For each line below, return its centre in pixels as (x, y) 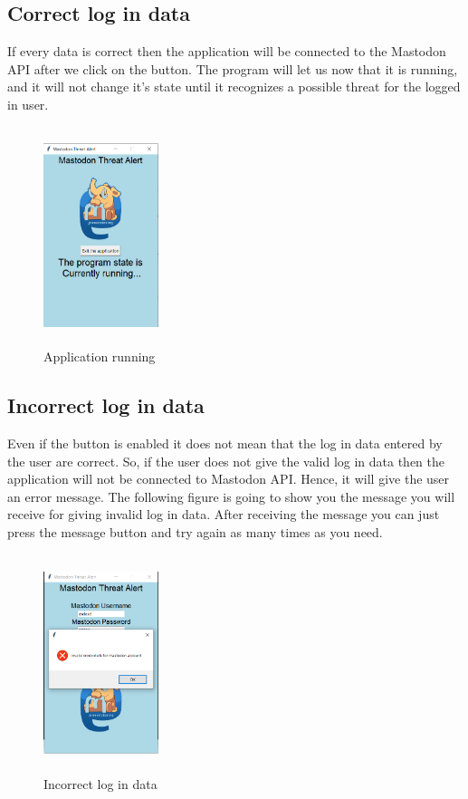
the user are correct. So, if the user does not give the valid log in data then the (226, 461)
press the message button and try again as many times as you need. (195, 531)
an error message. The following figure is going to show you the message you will (231, 496)
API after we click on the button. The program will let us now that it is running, (233, 68)
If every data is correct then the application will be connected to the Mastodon (227, 51)
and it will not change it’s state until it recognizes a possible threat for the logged (234, 87)
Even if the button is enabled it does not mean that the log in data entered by (225, 443)
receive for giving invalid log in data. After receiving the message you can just (224, 514)
